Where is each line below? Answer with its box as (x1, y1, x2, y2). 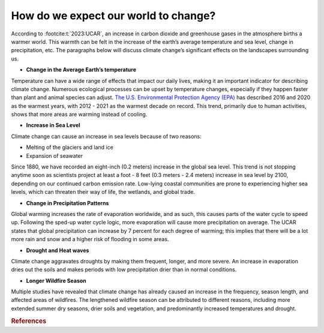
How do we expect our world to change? (11, 9, 216, 22)
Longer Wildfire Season (26, 277, 86, 284)
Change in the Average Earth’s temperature (26, 66, 137, 73)
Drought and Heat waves (26, 247, 89, 254)
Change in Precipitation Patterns (26, 199, 109, 206)
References (11, 317, 47, 325)
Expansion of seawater (26, 152, 83, 159)
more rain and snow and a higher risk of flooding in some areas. (11, 236, 169, 243)
